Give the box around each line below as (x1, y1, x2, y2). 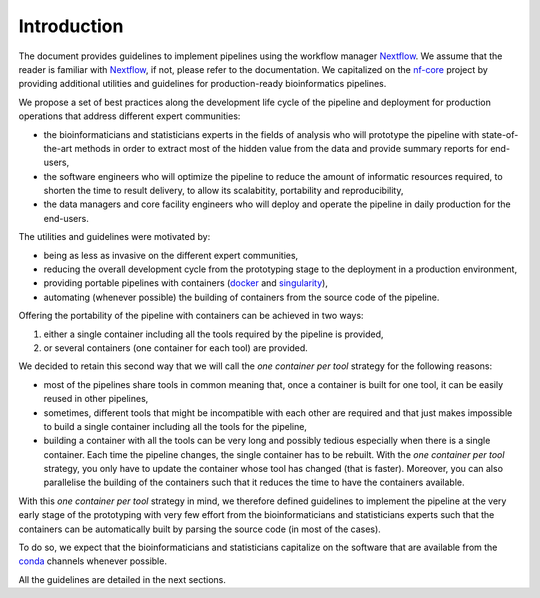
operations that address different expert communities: (18, 110, 241, 122)
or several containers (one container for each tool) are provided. (43, 341, 309, 354)
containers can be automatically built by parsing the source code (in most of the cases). (18, 523, 382, 535)
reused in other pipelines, (43, 393, 149, 405)
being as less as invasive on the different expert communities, (43, 249, 299, 261)
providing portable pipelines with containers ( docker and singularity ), (43, 277, 329, 289)
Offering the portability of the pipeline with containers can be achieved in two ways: (18, 310, 364, 322)
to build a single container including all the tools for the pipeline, (43, 420, 307, 432)
